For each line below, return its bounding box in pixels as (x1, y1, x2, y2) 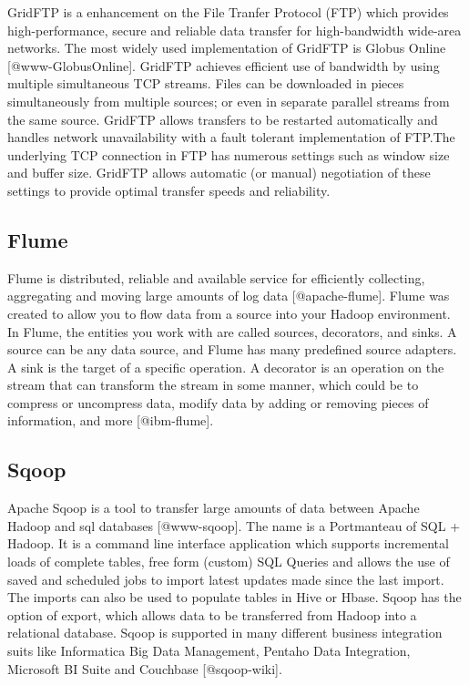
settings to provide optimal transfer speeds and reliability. (7, 180, 331, 199)
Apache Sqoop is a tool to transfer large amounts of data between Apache (7, 498, 420, 517)
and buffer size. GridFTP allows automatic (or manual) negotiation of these (7, 163, 431, 182)
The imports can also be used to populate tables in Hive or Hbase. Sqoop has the (7, 588, 462, 607)
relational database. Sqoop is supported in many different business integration (7, 623, 443, 642)
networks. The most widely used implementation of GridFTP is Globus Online (7, 38, 446, 57)
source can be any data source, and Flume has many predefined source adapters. (7, 340, 457, 359)
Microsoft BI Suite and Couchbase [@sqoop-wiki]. (7, 659, 282, 678)
